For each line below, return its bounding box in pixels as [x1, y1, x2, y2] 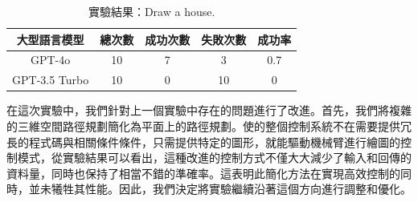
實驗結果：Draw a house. [88, 3, 215, 19]
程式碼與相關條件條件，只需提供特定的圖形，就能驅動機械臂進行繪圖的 [28, 133, 400, 150]
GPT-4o [30, 51, 71, 68]
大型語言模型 [16, 30, 84, 47]
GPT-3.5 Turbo [12, 71, 89, 88]
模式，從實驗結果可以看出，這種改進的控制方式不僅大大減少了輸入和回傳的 [17, 149, 412, 166]
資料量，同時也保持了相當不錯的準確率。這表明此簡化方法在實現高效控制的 [6, 164, 400, 181]
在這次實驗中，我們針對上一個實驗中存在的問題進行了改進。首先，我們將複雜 [6, 102, 412, 119]
